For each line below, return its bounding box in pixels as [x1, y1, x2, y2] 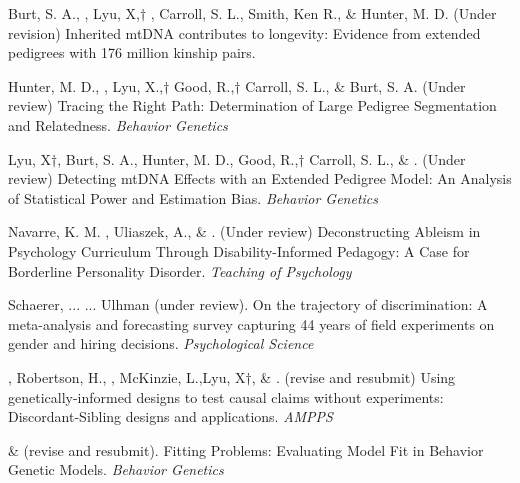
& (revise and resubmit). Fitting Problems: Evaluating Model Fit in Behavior [8, 439, 484, 460]
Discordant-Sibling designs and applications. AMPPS [8, 406, 333, 427]
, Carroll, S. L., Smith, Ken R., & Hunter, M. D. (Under [150, 3, 497, 23]
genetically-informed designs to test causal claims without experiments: [8, 386, 444, 407]
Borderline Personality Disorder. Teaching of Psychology [8, 260, 352, 281]
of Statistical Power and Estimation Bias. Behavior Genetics [8, 187, 379, 208]
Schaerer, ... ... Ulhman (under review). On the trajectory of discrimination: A [8, 294, 488, 315]
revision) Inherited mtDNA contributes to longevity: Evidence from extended [8, 22, 481, 43]
